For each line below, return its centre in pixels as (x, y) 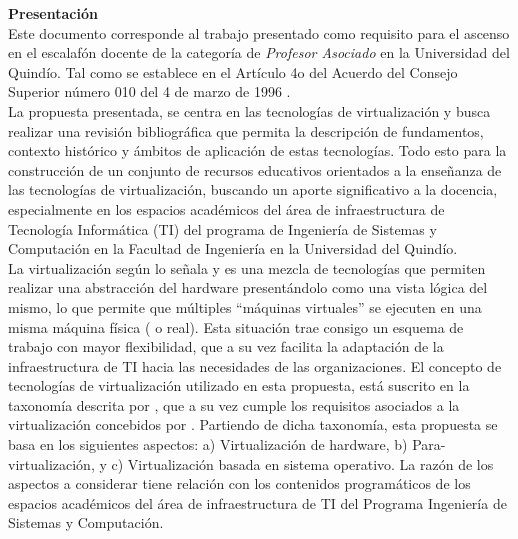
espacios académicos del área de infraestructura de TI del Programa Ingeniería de (257, 502)
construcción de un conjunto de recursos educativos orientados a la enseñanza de (255, 169)
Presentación (53, 13)
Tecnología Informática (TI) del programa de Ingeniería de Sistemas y (222, 228)
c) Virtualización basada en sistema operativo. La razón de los (302, 463)
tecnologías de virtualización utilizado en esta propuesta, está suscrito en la (239, 385)
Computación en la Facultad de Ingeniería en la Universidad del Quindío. (233, 248)
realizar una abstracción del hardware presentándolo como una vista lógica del (248, 287)
